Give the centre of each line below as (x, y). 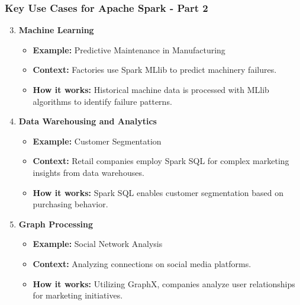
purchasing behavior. (70, 204)
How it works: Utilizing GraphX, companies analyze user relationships (164, 283)
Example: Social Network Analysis (98, 244)
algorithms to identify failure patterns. (102, 101)
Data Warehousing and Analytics (88, 121)
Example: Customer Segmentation (97, 141)
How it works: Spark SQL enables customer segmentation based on (158, 192)
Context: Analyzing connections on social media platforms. (142, 263)
